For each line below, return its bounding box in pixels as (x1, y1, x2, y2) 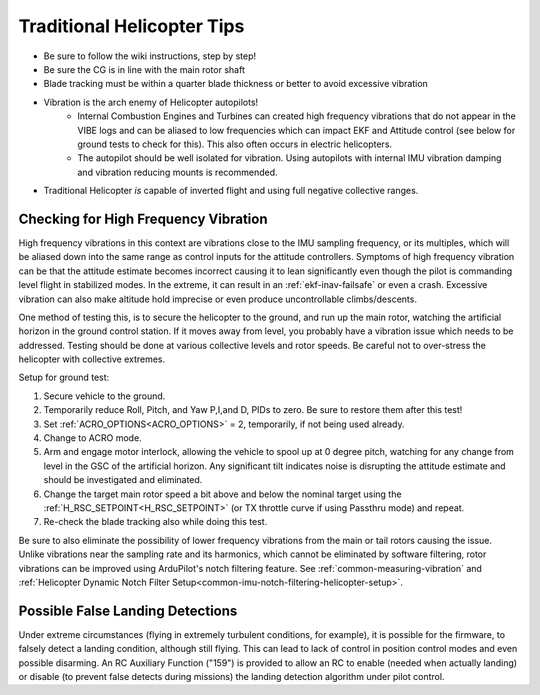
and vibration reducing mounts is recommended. (77, 166, 279, 178)
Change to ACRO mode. (43, 432, 142, 444)
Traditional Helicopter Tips (18, 15, 245, 37)
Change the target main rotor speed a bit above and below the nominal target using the (43, 488, 402, 500)
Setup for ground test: (18, 371, 110, 384)
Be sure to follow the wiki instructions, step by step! (43, 50, 257, 62)
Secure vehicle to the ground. (43, 390, 166, 402)
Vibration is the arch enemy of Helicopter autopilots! (43, 96, 259, 108)
